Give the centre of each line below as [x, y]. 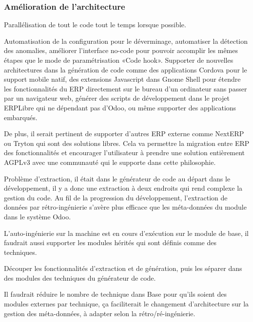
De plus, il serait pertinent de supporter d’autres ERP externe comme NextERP [124, 134]
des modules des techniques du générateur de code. [80, 277]
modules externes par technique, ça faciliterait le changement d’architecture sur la [126, 304]
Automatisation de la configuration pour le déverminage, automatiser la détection [126, 41]
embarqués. [21, 117]
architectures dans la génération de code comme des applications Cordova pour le [126, 69]
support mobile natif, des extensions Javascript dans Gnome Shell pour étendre [122, 79]
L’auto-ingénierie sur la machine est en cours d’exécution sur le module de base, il [126, 233]
